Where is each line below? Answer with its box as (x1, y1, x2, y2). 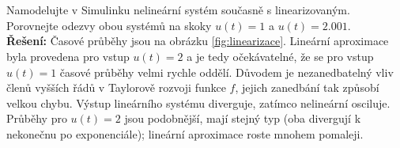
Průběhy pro (6, 110, 67, 127)
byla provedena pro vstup (6, 47, 130, 64)
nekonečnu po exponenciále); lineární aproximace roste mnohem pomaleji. (6, 125, 364, 142)
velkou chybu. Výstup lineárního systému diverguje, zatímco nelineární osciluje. (6, 94, 391, 111)
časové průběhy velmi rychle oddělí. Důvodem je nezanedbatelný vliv (59, 63, 394, 80)
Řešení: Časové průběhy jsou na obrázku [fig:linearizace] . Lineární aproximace (6, 32, 389, 49)
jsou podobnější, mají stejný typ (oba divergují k (124, 110, 361, 127)
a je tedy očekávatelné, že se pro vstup (187, 47, 374, 64)
